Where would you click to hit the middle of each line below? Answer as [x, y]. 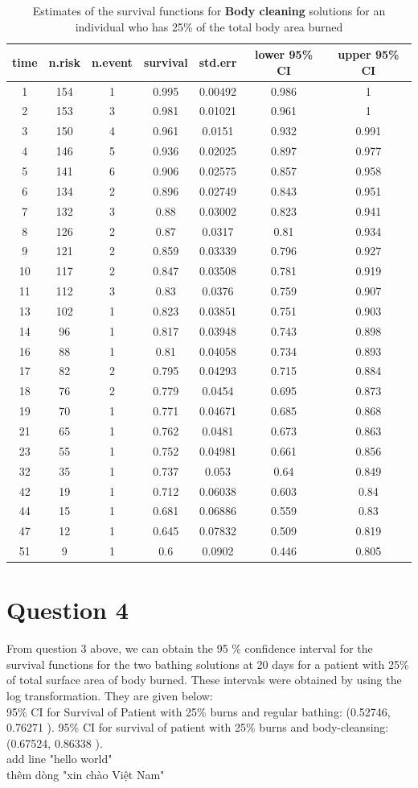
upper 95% [369, 54]
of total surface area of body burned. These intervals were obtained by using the [204, 680]
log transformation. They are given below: [110, 696]
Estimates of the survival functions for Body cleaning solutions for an [209, 10]
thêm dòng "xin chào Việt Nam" [86, 774]
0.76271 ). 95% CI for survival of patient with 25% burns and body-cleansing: [198, 727]
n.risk [64, 62]
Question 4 [68, 610]
